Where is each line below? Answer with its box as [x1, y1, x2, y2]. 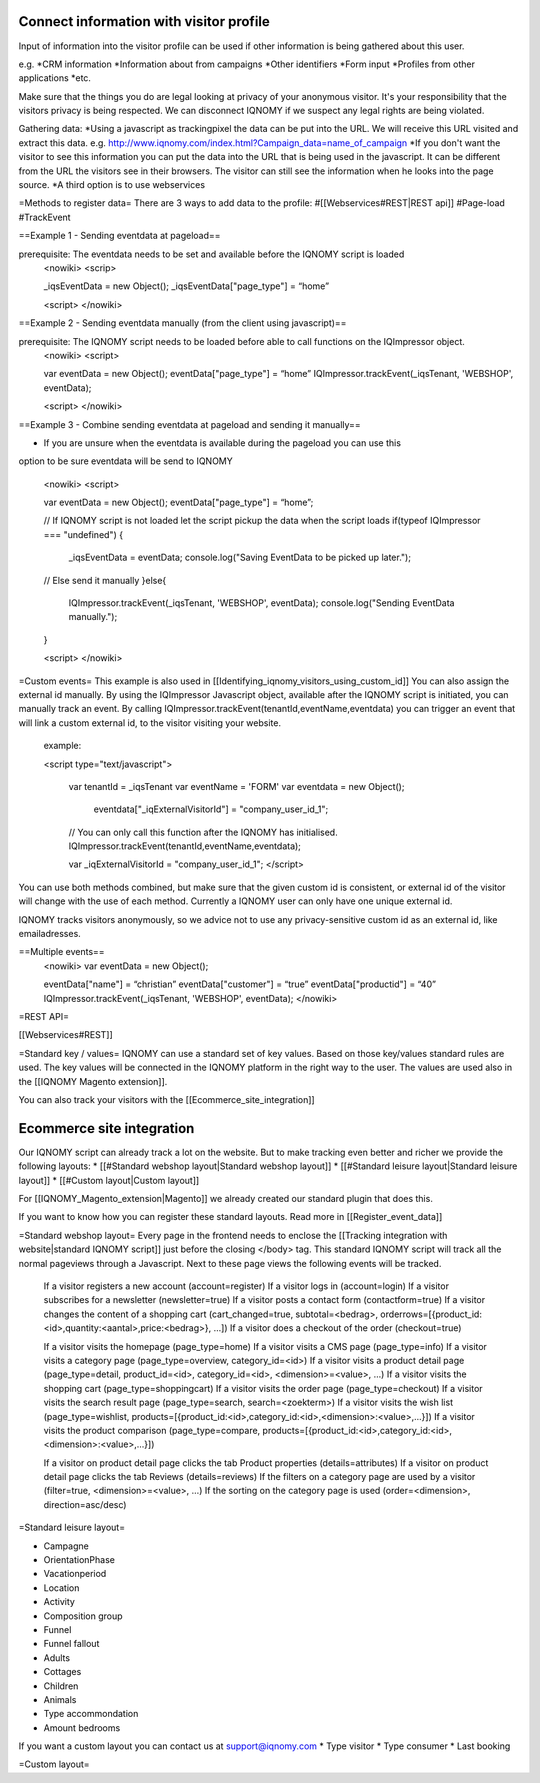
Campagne [43, 1540, 89, 1552]
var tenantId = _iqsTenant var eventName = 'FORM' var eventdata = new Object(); [68, 780, 405, 792]
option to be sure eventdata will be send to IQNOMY [18, 455, 234, 467]
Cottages [43, 1666, 82, 1678]
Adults [43, 1651, 70, 1664]
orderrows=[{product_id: [380, 1308, 482, 1320]
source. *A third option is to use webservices [18, 179, 205, 191]
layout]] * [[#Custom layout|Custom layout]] [18, 1174, 200, 1186]
